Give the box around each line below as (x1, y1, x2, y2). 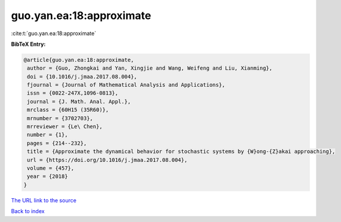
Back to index (11, 208, 45, 215)
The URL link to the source (11, 196, 77, 204)
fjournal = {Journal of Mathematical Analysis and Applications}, (27, 82, 226, 89)
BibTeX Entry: (11, 40, 46, 48)
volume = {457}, (27, 165, 75, 171)
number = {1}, (27, 132, 68, 138)
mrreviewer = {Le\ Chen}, (27, 123, 103, 130)
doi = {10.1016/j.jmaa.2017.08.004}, (27, 73, 137, 80)
